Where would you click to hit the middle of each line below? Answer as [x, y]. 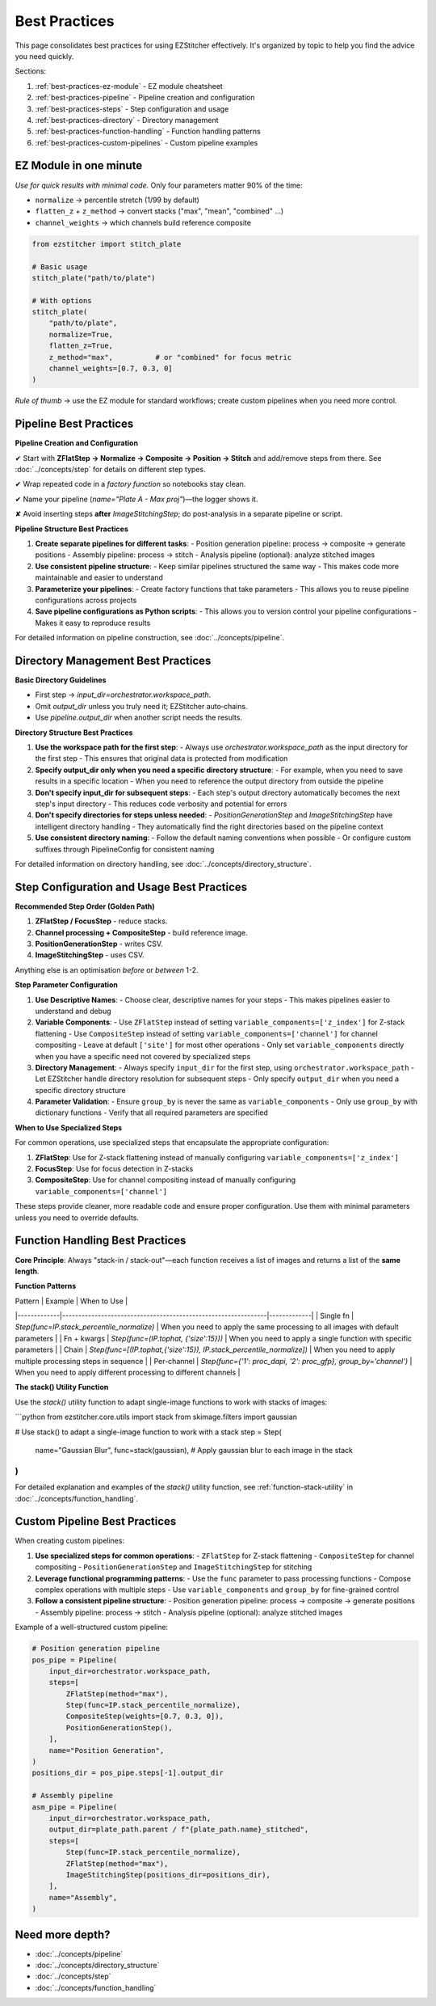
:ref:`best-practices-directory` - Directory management [127, 120]
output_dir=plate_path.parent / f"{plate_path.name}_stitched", [179, 1830]
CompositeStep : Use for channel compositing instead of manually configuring [166, 1180]
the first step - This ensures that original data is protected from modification [161, 758]
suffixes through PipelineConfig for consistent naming [125, 849]
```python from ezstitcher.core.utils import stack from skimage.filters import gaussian [156, 1417]
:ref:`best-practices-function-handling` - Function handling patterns [148, 131]
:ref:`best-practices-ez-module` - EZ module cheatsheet [129, 86]
